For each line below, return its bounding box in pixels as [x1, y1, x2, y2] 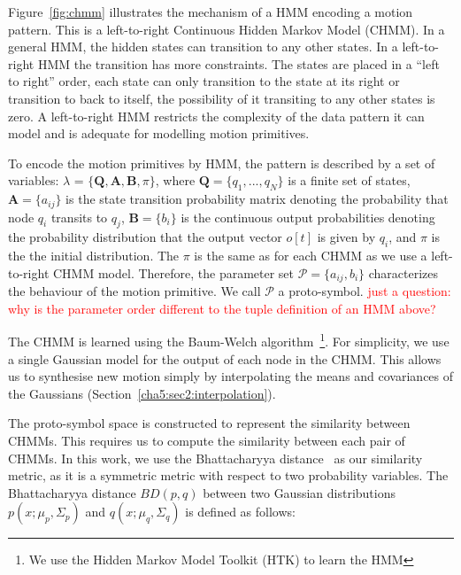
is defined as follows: [185, 502, 296, 521]
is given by [317, 228, 376, 246]
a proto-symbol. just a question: [278, 282, 451, 300]
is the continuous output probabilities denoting [181, 207, 435, 226]
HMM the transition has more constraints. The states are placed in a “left [37, 54, 440, 73]
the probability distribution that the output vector [8, 228, 282, 246]
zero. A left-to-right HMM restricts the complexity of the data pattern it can [8, 106, 425, 125]
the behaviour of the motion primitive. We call [8, 282, 261, 300]
